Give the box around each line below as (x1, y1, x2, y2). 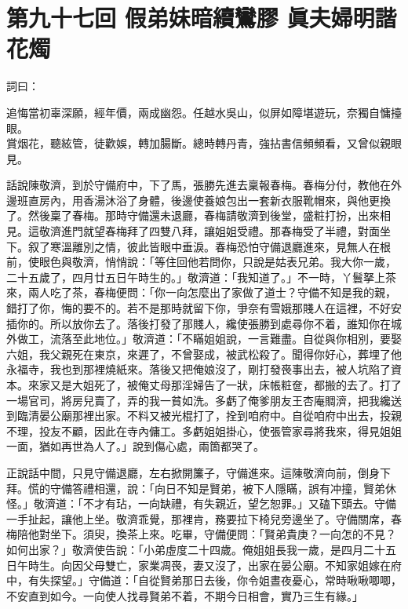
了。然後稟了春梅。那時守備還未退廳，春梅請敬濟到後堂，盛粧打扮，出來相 (6, 207, 391, 224)
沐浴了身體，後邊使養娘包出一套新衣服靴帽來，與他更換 (104, 191, 391, 208)
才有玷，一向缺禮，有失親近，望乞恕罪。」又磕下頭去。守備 (93, 495, 396, 512)
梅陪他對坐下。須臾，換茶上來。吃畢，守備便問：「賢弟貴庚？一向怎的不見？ (6, 526, 396, 542)
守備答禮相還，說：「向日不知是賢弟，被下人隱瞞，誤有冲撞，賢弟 (49, 480, 385, 496)
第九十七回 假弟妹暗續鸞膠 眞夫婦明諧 (6, 2, 397, 34)
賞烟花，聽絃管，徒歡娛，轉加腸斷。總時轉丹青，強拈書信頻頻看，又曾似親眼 (6, 135, 402, 151)
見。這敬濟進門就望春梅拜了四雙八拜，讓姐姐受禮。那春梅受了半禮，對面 (6, 223, 380, 239)
